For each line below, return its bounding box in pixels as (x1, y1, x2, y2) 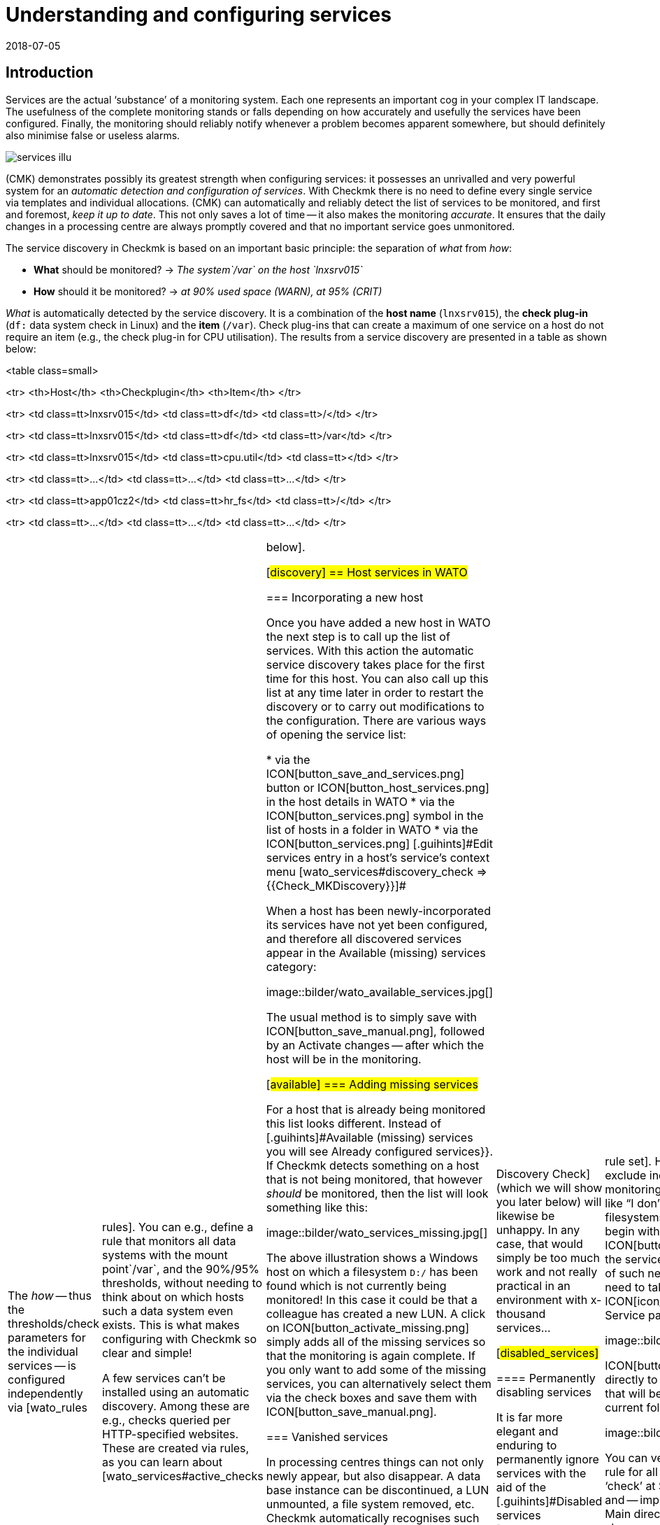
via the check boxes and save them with (266, 1390, 478, 1405)
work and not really (496, 1264, 598, 1279)
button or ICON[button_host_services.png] (266, 780, 489, 795)
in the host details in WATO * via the (266, 794, 455, 809)
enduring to (496, 1438, 557, 1452)
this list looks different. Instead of (266, 1116, 442, 1130)
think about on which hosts (102, 1289, 244, 1304)
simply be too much (496, 1250, 600, 1265)
